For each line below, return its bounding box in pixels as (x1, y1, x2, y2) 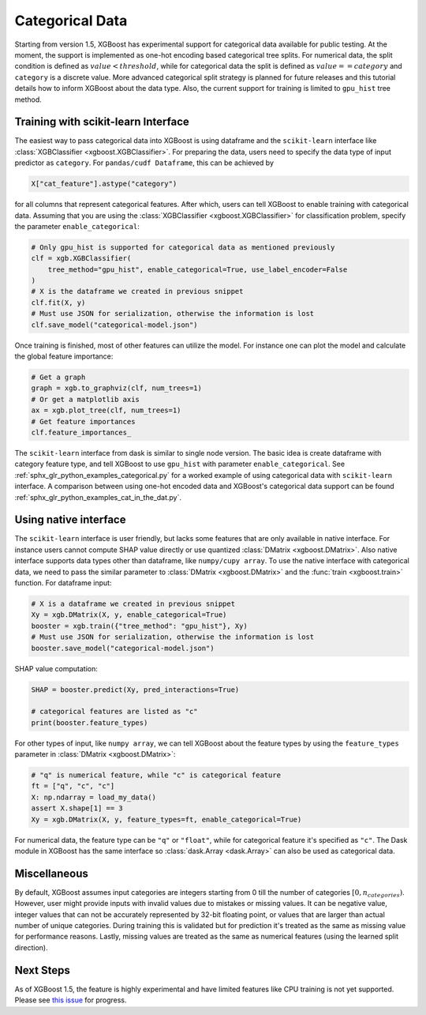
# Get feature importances (31, 417, 136, 426)
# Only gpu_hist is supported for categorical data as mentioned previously (31, 242, 335, 252)
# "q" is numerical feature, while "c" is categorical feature (31, 771, 282, 780)
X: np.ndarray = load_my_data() (31, 792, 157, 802)
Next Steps (14, 964, 70, 977)
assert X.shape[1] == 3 (31, 804, 124, 813)
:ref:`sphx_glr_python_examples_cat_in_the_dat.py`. (14, 492, 181, 502)
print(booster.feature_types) (31, 718, 148, 727)
